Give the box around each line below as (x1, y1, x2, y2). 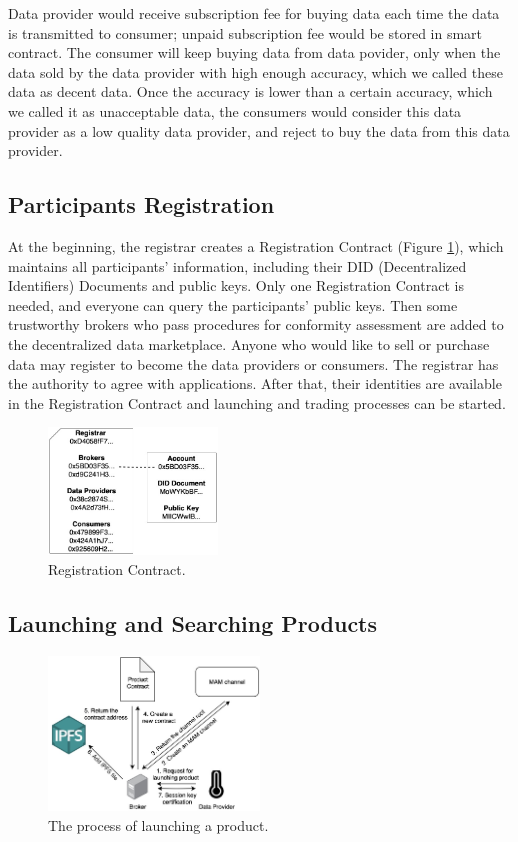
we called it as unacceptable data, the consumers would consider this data (8, 100, 462, 121)
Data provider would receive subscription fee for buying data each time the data (8, 3, 500, 23)
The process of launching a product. (48, 814, 269, 835)
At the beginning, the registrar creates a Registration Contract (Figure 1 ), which (8, 235, 504, 256)
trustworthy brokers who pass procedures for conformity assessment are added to (8, 314, 504, 335)
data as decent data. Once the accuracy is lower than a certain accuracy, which (8, 81, 493, 102)
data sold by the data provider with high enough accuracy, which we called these (8, 61, 503, 82)
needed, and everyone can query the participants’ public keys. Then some (8, 294, 458, 315)
